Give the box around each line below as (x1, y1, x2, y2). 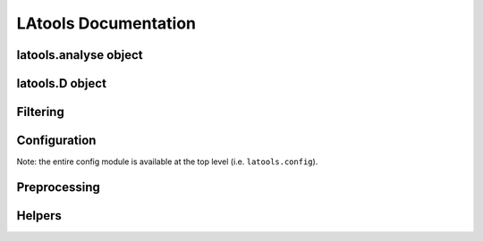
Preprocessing (16, 179, 100, 195)
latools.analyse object (16, 47, 143, 62)
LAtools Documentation (16, 13, 197, 33)
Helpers (16, 208, 62, 223)
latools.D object (16, 76, 107, 91)
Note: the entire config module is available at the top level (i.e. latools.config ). (16, 156, 318, 167)
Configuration (16, 133, 97, 148)
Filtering (16, 104, 64, 120)
